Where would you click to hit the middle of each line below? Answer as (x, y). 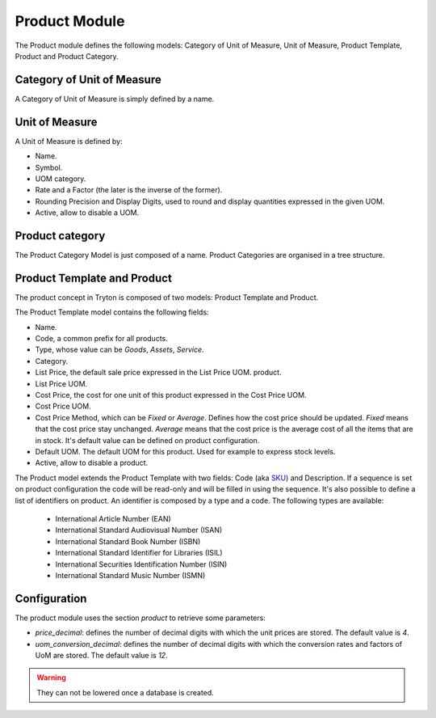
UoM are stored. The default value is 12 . (102, 655)
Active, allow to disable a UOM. (87, 213)
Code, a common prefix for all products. (102, 339)
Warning (51, 678)
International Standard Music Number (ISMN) (130, 575)
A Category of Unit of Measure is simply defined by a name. (115, 99)
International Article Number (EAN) (113, 518)
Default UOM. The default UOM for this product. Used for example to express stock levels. (185, 451)
